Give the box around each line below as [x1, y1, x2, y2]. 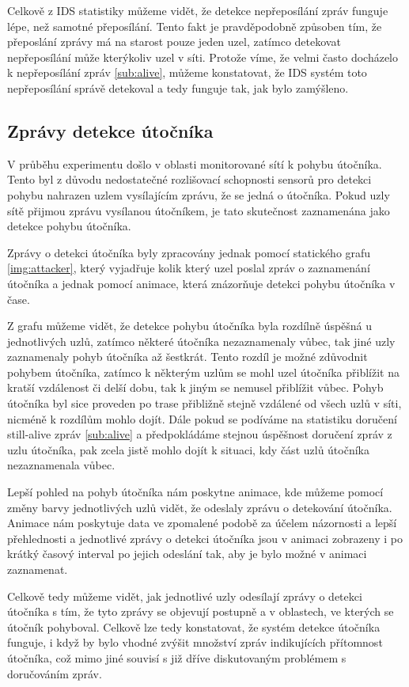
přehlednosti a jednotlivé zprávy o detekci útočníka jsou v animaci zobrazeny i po [7, 529, 403, 546]
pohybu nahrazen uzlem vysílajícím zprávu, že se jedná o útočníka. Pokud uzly [7, 186, 390, 203]
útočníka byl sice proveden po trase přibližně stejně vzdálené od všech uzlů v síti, [7, 395, 402, 412]
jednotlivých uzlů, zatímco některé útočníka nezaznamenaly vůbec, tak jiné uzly [7, 332, 396, 349]
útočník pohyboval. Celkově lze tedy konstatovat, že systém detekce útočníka [7, 618, 381, 635]
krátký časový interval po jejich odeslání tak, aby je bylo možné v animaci [7, 545, 367, 562]
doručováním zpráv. [7, 665, 102, 681]
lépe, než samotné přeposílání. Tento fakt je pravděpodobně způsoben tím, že [7, 17, 382, 34]
